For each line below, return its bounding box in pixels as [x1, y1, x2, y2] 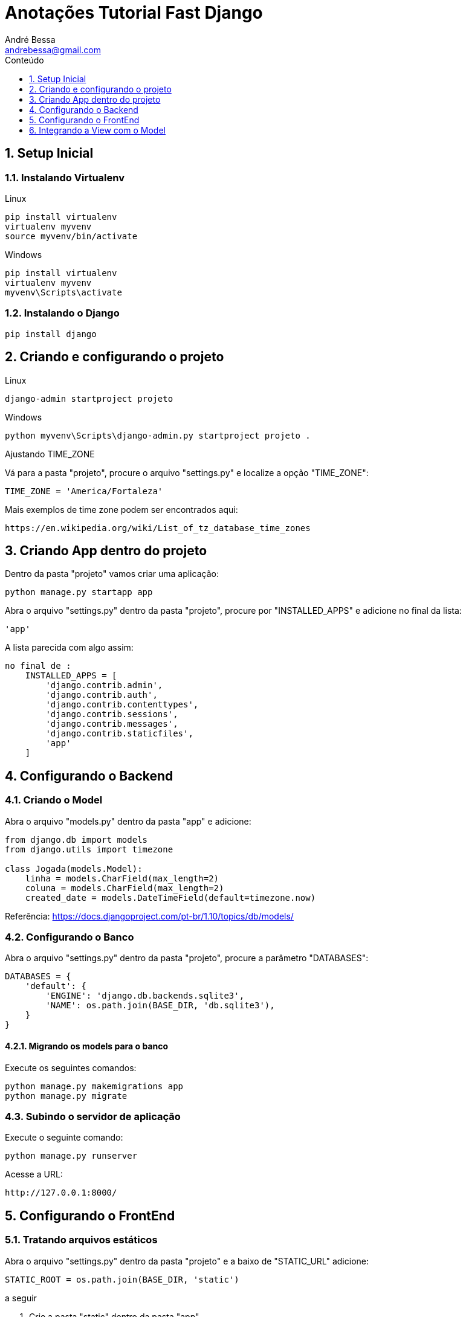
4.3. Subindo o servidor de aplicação [5, 1110, 181, 1122]
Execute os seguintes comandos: [5, 1062, 137, 1073]
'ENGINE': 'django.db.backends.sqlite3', [45, 991, 245, 1001]
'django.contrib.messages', [45, 719, 178, 729]
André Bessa [5, 34, 56, 45]
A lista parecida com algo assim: [5, 642, 134, 653]
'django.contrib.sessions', [45, 709, 178, 720]
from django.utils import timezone [5, 844, 173, 854]
